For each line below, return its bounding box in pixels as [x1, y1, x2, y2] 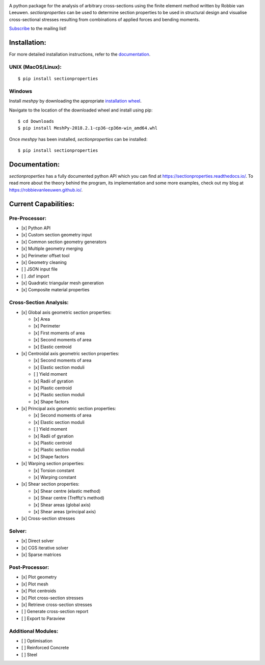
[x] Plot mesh [21, 581, 49, 587]
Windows [9, 87, 32, 94]
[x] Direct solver [21, 538, 54, 544]
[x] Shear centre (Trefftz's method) [33, 495, 105, 501]
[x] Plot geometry [21, 574, 57, 580]
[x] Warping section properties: [21, 461, 84, 467]
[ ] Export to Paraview [21, 615, 66, 621]
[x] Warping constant [33, 474, 77, 480]
